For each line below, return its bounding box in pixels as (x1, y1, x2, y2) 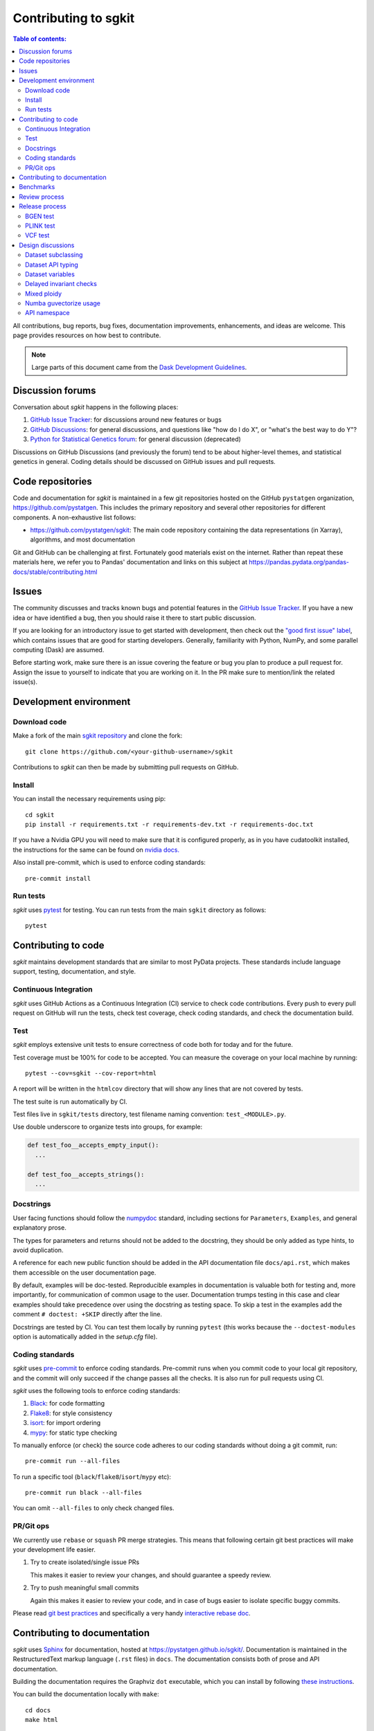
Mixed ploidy (25, 289, 62, 298)
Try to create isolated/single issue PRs (30, 1558, 140, 1566)
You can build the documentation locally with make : (12, 1690, 159, 1698)
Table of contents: (12, 35, 67, 43)
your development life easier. (12, 1545, 96, 1554)
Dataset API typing (25, 260, 79, 269)
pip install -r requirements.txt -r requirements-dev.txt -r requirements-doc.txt (25, 820, 314, 829)
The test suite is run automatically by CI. (12, 1097, 127, 1106)
